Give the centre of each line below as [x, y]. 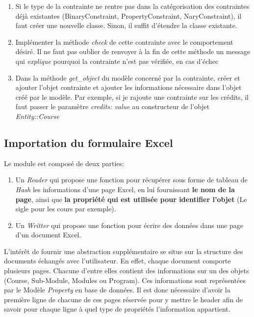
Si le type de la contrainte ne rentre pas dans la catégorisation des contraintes [132, 6]
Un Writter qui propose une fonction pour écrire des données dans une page [129, 225]
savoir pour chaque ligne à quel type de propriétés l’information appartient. [117, 309]
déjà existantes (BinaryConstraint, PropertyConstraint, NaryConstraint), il [128, 15]
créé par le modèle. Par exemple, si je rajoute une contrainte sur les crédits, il [132, 97]
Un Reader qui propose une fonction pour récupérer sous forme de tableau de [131, 180]
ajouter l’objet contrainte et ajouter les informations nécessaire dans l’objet [128, 87]
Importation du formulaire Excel [89, 142]
